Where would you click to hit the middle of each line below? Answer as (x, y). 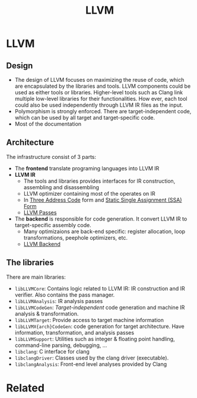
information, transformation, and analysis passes (74, 332)
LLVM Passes (40, 212)
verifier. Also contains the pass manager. (65, 295)
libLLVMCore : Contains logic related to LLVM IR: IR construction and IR (100, 288)
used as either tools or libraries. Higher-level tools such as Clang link (99, 92)
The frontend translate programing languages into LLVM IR (87, 168)
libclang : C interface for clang (52, 351)
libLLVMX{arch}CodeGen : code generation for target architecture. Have (100, 326)
